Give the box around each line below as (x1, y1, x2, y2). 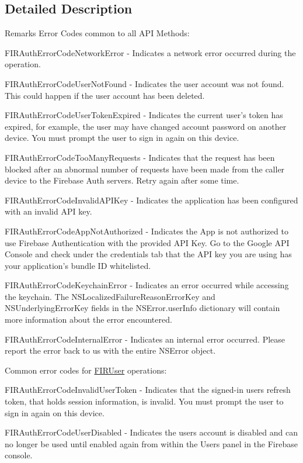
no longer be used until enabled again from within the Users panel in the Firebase (5, 437, 298, 450)
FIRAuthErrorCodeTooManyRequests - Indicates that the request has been (5, 151, 275, 163)
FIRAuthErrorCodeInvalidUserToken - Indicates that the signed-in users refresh (5, 383, 291, 396)
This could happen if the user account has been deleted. (5, 89, 205, 101)
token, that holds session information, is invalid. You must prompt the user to (5, 395, 284, 407)
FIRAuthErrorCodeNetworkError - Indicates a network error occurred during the (5, 46, 296, 58)
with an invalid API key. (5, 205, 92, 217)
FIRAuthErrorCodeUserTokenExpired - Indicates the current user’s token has (5, 109, 283, 121)
